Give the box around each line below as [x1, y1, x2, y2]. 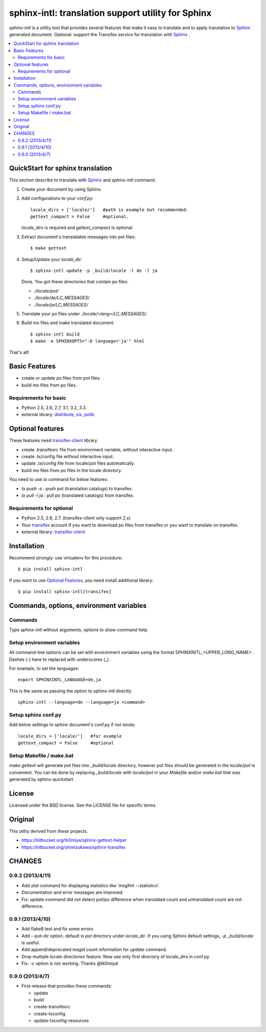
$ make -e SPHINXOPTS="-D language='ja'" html [30, 339, 145, 344]
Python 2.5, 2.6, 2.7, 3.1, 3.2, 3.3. [21, 404, 87, 410]
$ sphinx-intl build [30, 331, 80, 337]
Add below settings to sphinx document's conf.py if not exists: [9, 722, 136, 728]
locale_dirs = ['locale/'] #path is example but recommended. [30, 207, 189, 213]
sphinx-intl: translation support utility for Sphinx [9, 7, 212, 18]
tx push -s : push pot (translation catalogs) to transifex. [21, 485, 133, 491]
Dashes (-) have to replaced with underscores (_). [9, 656, 110, 662]
